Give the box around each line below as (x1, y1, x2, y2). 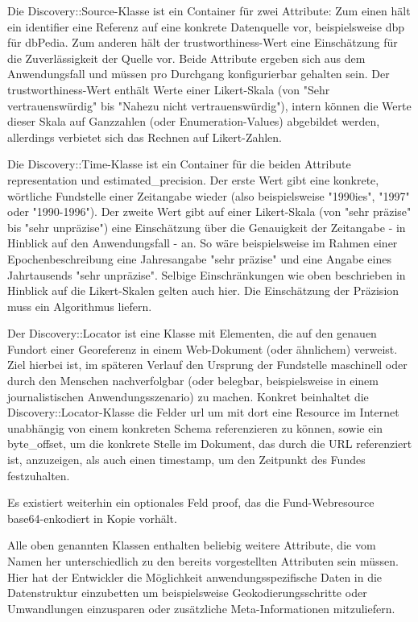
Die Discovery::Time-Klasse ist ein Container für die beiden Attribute (7, 155, 351, 172)
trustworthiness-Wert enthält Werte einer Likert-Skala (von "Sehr (7, 81, 330, 97)
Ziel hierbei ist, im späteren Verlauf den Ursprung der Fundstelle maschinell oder (7, 356, 408, 373)
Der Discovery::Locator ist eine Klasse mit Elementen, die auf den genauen (7, 325, 377, 342)
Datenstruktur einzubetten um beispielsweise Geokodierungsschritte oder (7, 584, 367, 601)
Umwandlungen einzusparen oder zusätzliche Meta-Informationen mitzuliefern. (7, 599, 395, 616)
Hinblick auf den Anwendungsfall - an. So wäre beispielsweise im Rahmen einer (7, 234, 398, 251)
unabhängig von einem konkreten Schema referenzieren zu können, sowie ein (7, 419, 383, 436)
